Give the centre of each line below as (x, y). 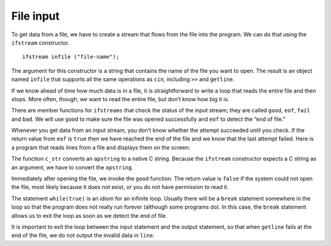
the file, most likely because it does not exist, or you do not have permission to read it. (120, 187)
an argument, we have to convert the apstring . (72, 167)
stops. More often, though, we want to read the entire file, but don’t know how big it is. (120, 99)
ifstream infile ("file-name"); (71, 57)
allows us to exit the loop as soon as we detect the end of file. (89, 215)
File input (36, 16)
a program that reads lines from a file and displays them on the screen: (101, 147)
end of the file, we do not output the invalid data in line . (83, 236)
